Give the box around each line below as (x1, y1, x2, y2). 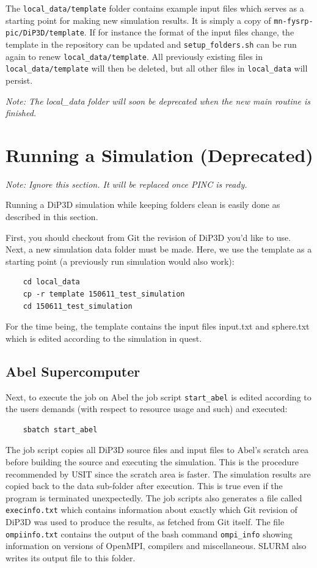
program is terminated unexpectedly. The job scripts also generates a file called (5, 491, 302, 504)
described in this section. (5, 210, 98, 223)
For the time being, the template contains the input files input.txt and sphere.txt (5, 320, 310, 333)
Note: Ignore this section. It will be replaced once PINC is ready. (5, 177, 247, 190)
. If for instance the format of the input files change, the (84, 26, 294, 39)
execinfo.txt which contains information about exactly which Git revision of (5, 503, 297, 516)
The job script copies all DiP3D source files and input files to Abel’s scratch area (5, 443, 308, 456)
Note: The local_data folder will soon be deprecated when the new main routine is (5, 94, 311, 107)
